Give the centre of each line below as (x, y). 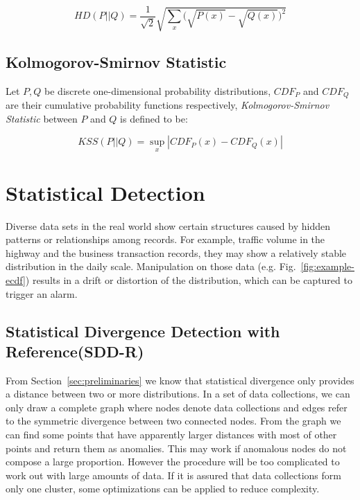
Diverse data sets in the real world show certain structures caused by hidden (168, 225)
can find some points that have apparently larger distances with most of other (171, 435)
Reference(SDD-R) (75, 351)
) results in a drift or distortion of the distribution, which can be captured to (189, 279)
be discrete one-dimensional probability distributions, (158, 90)
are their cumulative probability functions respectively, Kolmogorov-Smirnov (168, 105)
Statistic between (42, 118)
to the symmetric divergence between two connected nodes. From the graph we (173, 421)
